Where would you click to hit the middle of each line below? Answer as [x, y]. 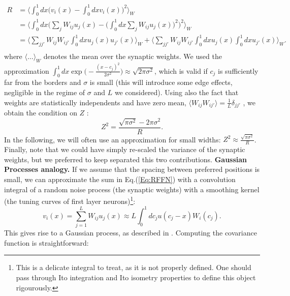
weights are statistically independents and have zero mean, [95, 102]
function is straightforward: [46, 242]
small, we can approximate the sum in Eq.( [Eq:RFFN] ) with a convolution [120, 179]
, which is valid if [181, 70]
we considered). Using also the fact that [176, 92]
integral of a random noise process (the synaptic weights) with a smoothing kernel [132, 189]
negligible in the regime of [45, 92]
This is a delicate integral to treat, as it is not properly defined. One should [134, 267]
